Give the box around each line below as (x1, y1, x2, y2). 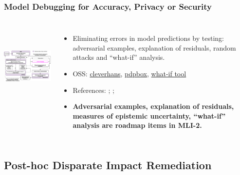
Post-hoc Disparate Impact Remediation (4, 157, 212, 173)
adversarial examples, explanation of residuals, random (73, 42, 236, 52)
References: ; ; (73, 85, 114, 95)
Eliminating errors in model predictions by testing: (73, 33, 224, 43)
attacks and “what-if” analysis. (73, 52, 165, 62)
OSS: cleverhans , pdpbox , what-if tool (73, 69, 186, 78)
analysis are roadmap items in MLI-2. (73, 120, 202, 130)
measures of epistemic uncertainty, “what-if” (73, 110, 226, 121)
